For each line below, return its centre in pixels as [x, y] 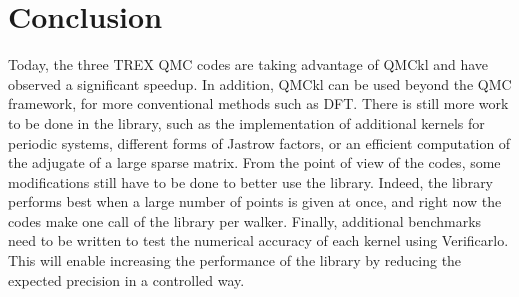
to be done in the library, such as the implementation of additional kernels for [246, 122]
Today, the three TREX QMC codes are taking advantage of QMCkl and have [248, 64]
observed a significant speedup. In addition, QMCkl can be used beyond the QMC [260, 83]
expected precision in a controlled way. [126, 279]
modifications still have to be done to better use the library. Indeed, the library [251, 181]
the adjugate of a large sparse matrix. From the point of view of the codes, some [254, 162]
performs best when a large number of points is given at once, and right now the [255, 201]
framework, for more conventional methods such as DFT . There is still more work [258, 103]
